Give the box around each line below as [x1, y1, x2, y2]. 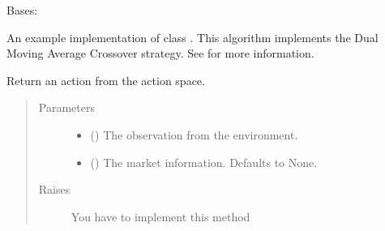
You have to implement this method [71, 207, 250, 225]
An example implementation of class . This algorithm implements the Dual [6, 28, 379, 45]
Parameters [38, 99, 95, 116]
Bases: [6, 2, 38, 18]
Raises [38, 181, 71, 198]
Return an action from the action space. [6, 71, 205, 88]
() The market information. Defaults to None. [90, 153, 318, 170]
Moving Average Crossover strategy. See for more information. [6, 45, 314, 62]
